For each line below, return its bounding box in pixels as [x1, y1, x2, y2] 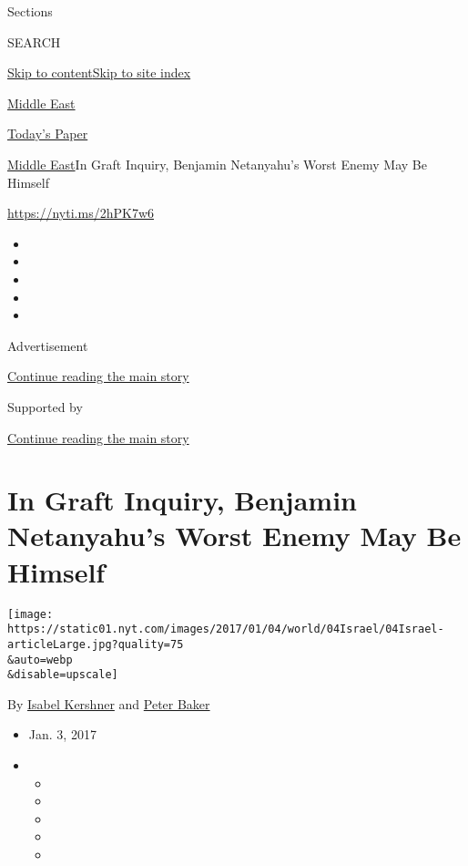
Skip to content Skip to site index [7, 63, 191, 82]
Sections [7, 2, 53, 20]
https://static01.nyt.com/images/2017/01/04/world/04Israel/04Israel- [7, 623, 444, 636]
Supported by [7, 397, 83, 416]
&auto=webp [7, 653, 73, 666]
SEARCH [7, 32, 61, 51]
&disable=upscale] [7, 668, 118, 682]
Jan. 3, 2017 [28, 725, 97, 744]
